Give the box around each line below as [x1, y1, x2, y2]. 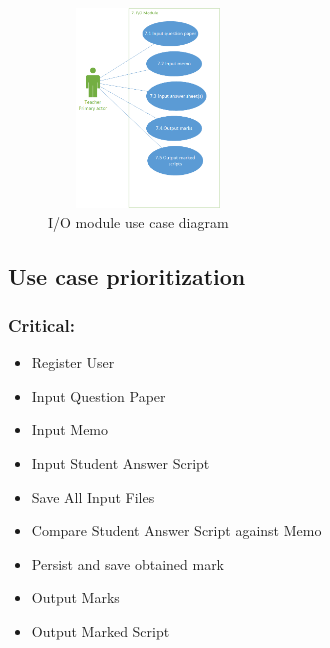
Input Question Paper [31, 385, 166, 406]
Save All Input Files [31, 486, 155, 507]
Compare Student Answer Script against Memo [31, 520, 322, 541]
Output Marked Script [31, 620, 170, 641]
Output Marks [31, 587, 120, 608]
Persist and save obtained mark [31, 553, 225, 574]
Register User [31, 352, 115, 373]
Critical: [8, 312, 76, 337]
